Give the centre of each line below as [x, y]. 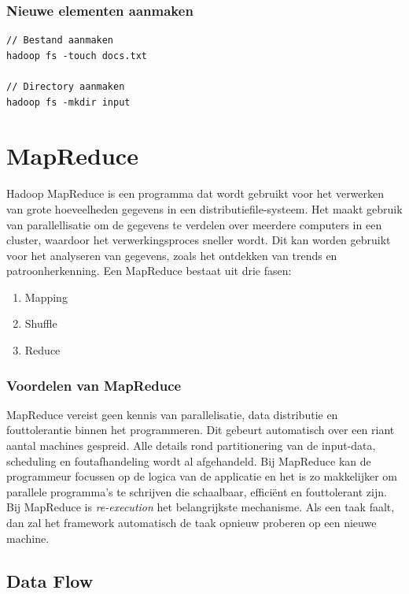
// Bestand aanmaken [60, 41]
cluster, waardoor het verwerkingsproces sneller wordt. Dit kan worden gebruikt [199, 240]
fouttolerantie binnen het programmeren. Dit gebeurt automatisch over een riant [201, 430]
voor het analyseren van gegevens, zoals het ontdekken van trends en [172, 255]
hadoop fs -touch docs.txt [77, 56]
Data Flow [50, 580]
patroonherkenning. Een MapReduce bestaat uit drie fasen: [149, 271]
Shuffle [41, 323]
